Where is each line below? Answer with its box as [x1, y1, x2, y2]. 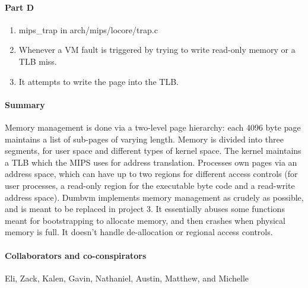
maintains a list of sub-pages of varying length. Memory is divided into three [5, 132, 284, 145]
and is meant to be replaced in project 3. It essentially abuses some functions [5, 202, 285, 215]
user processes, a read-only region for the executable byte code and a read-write [5, 179, 295, 191]
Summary [5, 98, 45, 110]
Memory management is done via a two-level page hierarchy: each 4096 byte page [5, 121, 301, 133]
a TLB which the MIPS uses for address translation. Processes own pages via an [5, 156, 297, 168]
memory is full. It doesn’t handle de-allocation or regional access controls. [5, 226, 273, 238]
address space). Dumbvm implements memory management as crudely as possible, [5, 191, 304, 203]
